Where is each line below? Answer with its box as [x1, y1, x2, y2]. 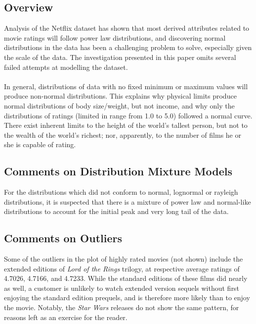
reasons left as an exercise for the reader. [4, 312, 128, 322]
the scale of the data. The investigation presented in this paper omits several [4, 52, 236, 62]
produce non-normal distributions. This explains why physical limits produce [4, 91, 237, 101]
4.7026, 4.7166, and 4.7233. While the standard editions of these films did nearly [4, 273, 248, 283]
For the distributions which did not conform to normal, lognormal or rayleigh [4, 187, 238, 197]
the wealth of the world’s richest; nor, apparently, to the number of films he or [4, 129, 241, 140]
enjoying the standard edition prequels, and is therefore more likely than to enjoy [4, 292, 250, 303]
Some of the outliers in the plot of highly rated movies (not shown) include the [4, 254, 243, 264]
